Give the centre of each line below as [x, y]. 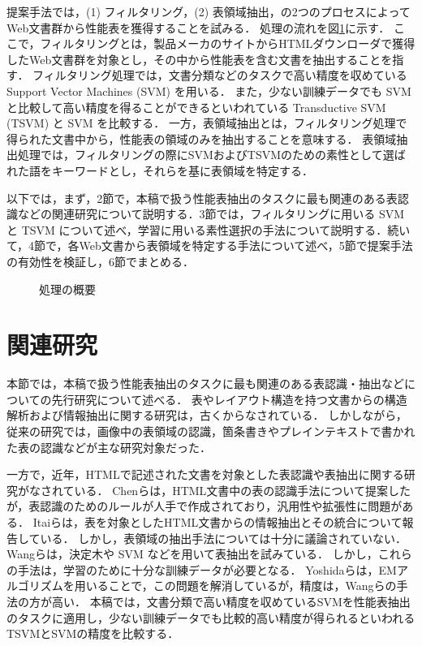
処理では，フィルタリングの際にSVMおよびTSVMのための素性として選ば [211, 155]
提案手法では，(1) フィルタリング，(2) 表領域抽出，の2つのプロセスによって [209, 11]
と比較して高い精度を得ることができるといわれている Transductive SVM [196, 107]
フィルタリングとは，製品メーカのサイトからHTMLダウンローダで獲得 [228, 43]
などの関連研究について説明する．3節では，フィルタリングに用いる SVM [211, 214]
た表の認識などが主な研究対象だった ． [109, 447]
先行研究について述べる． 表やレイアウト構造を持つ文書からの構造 [229, 399]
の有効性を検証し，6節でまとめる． [100, 261]
